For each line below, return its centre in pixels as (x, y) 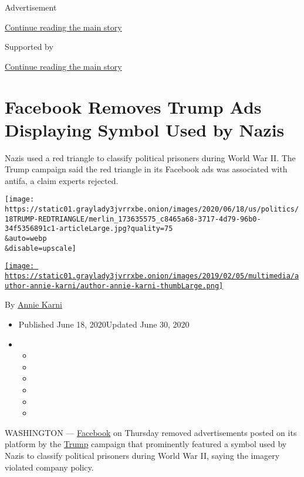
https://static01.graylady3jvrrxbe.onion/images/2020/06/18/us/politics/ (152, 209)
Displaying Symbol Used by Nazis (145, 129)
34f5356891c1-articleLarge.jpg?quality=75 (89, 229)
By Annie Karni (33, 304)
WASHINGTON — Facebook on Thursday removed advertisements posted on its (151, 432)
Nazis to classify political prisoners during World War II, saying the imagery (142, 455)
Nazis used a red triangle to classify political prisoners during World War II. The (150, 157)
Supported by (29, 47)
